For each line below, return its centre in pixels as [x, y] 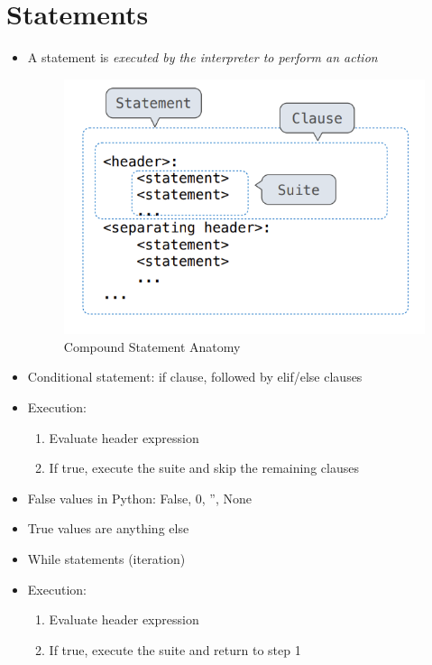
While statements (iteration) [106, 559]
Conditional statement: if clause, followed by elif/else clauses [195, 377]
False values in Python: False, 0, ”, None [139, 498]
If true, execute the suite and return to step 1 [175, 649]
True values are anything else [108, 528]
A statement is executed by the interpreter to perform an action [202, 57]
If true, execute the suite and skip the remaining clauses [204, 468]
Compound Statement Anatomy [152, 346]
